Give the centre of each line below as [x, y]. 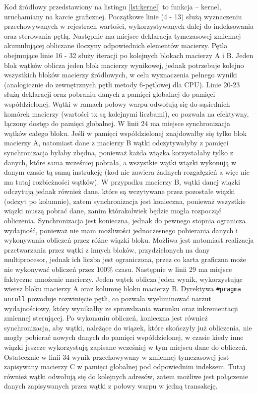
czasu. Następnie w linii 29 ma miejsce [174, 269]
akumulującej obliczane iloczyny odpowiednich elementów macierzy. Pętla [116, 45]
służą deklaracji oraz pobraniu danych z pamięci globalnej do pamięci [110, 94]
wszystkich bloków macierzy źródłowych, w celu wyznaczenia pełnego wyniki [121, 75]
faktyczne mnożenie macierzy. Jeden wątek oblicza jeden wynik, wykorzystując [123, 279]
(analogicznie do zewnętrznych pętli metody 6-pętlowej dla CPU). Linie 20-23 [122, 84]
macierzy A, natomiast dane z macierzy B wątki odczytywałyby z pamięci [116, 143]
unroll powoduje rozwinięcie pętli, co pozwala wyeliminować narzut [108, 298]
